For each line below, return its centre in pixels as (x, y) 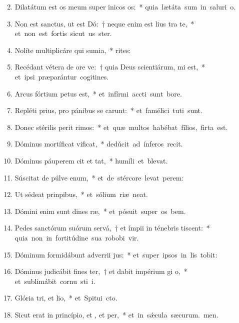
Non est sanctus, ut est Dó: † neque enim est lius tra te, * (104, 23)
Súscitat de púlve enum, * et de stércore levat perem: (99, 177)
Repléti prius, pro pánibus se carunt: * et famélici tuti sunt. (108, 110)
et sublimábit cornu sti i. (55, 281)
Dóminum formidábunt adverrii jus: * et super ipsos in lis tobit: (116, 254)
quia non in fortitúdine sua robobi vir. (77, 237)
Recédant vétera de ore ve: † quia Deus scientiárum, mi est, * (110, 67)
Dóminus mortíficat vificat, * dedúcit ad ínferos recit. (99, 144)
